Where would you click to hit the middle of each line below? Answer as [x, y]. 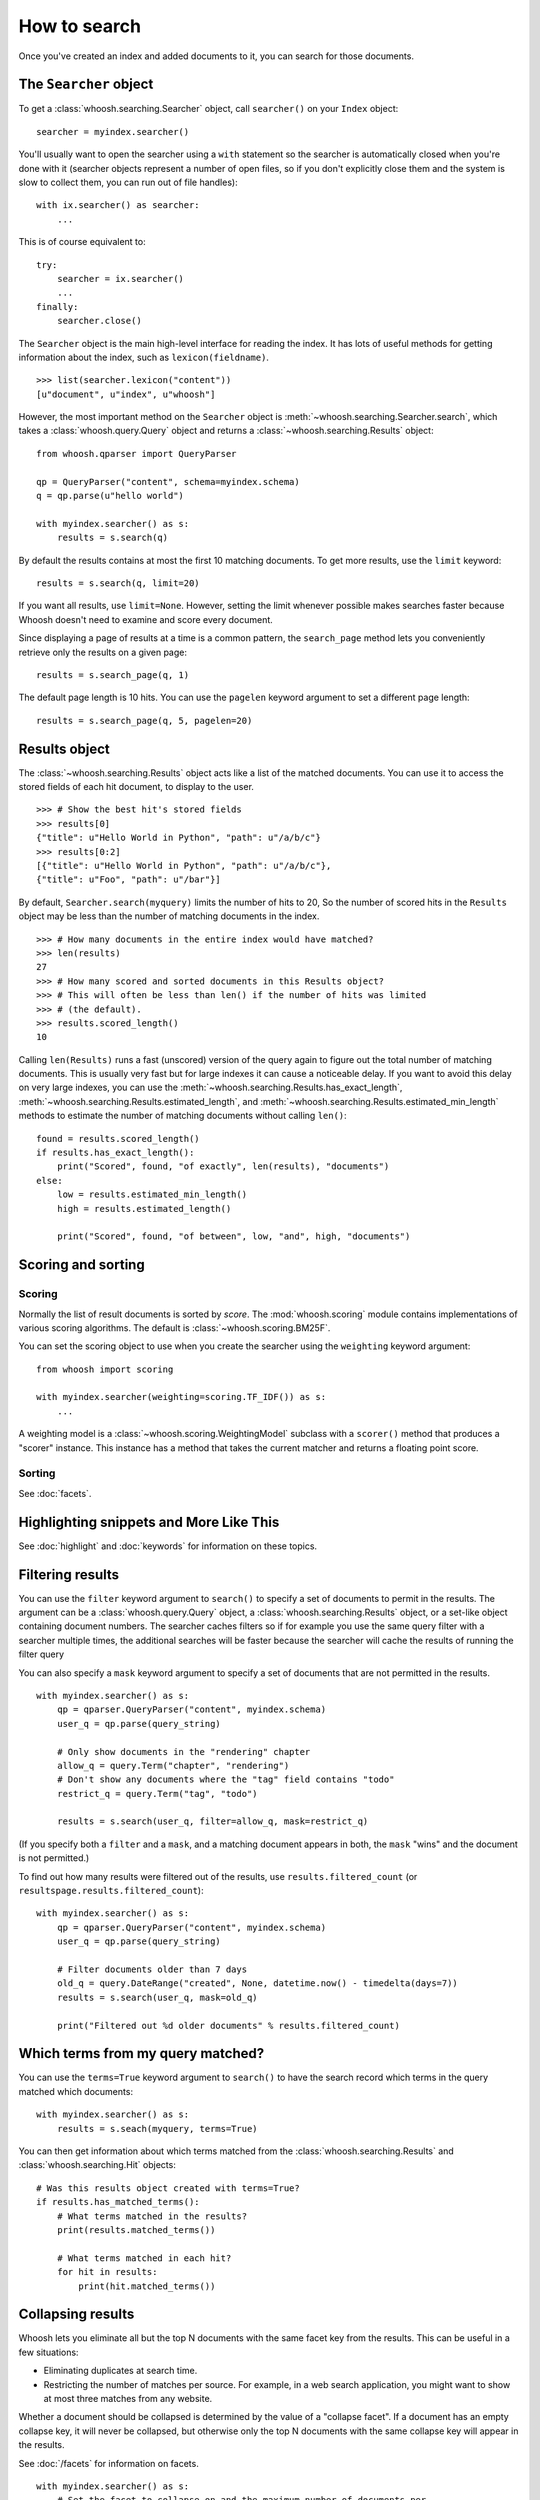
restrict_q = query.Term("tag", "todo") [157, 1793]
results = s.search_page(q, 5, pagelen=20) [144, 720]
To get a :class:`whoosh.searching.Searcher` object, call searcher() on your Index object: [208, 109]
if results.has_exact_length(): [115, 1153]
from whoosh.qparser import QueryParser [136, 453]
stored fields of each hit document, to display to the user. [136, 787]
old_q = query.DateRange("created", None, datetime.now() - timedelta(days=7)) [257, 1983]
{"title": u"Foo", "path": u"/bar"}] [129, 879]
